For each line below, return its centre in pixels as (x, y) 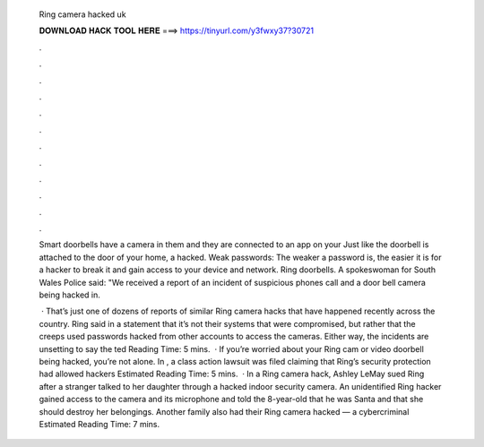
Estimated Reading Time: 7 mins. (99, 424)
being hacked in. (69, 295)
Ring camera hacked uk (82, 14)
